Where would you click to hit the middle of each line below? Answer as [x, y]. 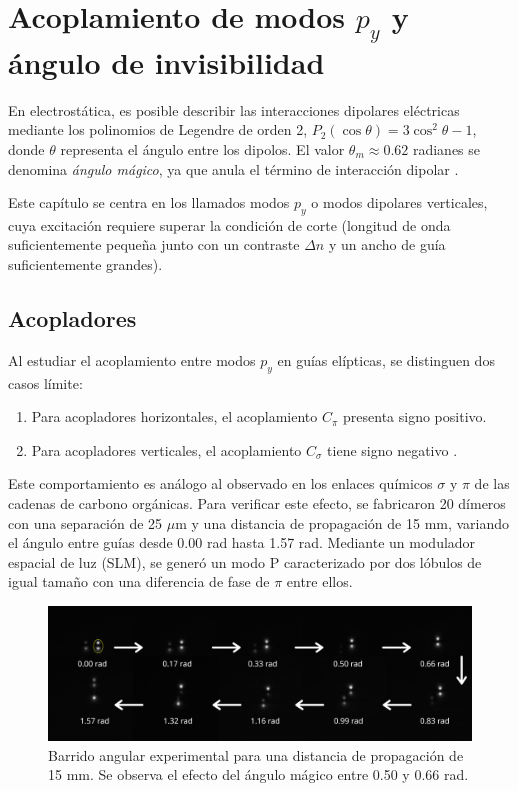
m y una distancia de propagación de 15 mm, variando [342, 522]
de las [492, 483]
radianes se [446, 148]
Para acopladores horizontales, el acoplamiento [174, 416]
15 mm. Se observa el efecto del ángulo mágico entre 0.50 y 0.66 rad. [258, 774]
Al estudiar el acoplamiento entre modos [132, 359]
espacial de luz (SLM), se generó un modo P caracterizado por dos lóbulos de [245, 561]
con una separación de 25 [85, 522]
